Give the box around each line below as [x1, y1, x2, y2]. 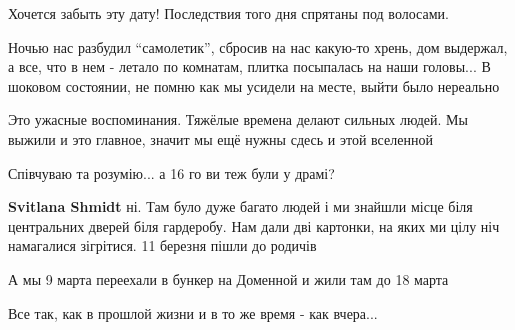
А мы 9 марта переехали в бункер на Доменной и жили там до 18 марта [8, 268, 449, 289]
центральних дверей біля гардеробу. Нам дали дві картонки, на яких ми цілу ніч [8, 215, 500, 236]
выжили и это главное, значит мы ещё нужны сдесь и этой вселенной [8, 128, 433, 149]
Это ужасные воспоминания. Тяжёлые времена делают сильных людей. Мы [8, 109, 468, 130]
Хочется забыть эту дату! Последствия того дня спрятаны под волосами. [8, 3, 449, 23]
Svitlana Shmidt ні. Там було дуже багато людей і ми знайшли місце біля [8, 196, 473, 217]
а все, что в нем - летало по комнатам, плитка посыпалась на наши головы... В [8, 56, 491, 77]
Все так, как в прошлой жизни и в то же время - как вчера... [8, 302, 378, 323]
